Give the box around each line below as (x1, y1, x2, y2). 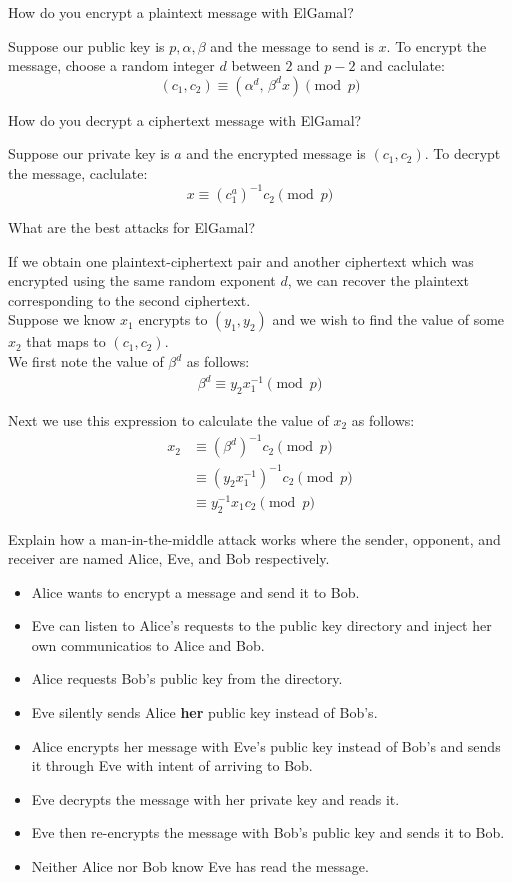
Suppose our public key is (8, 35, 165, 56)
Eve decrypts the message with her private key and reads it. (31, 788, 400, 809)
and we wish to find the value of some (272, 309, 505, 330)
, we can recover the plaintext (287, 270, 470, 291)
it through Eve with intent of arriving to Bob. (31, 755, 313, 776)
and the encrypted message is (186, 143, 366, 164)
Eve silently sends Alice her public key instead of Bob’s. (31, 702, 378, 723)
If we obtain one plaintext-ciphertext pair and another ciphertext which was (8, 250, 474, 271)
